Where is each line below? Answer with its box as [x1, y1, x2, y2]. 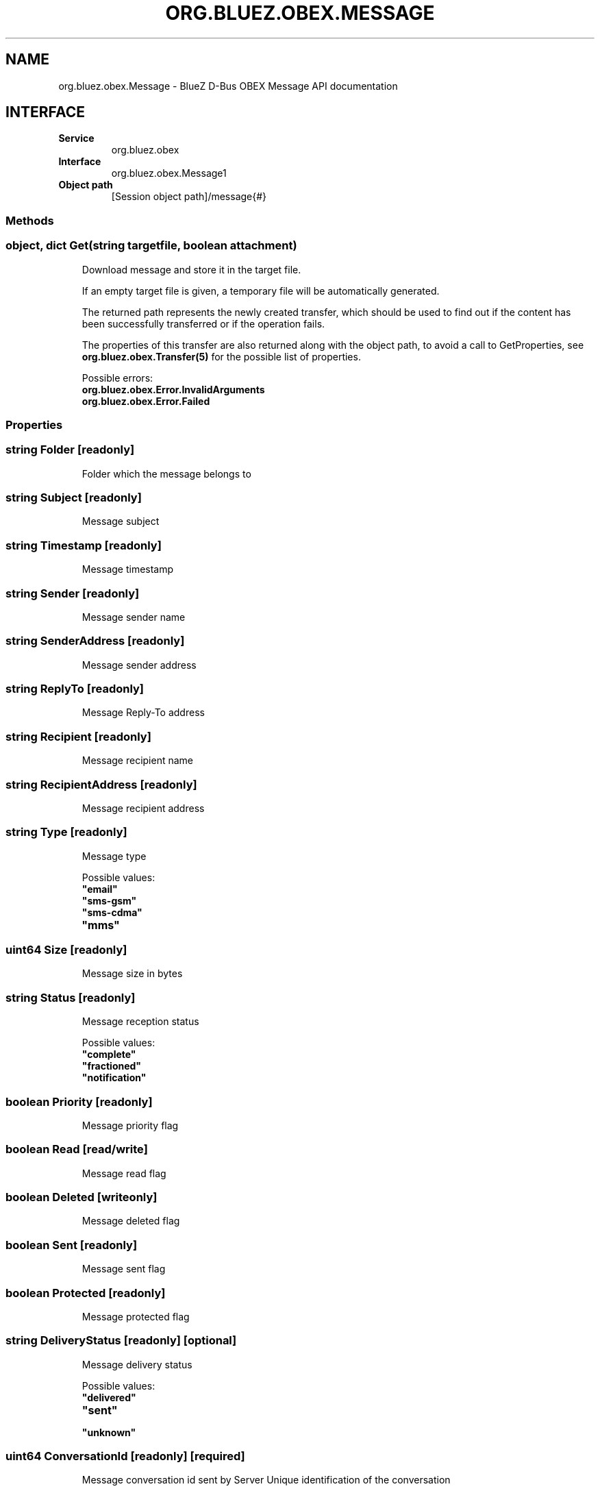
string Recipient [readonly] [5, 729, 151, 743]
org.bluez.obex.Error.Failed [82, 395, 210, 407]
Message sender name [82, 611, 186, 623]
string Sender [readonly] [5, 586, 140, 600]
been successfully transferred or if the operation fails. [82, 317, 325, 330]
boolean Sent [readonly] [5, 1237, 138, 1252]
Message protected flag [82, 1310, 190, 1322]
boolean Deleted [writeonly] [5, 1190, 158, 1205]
